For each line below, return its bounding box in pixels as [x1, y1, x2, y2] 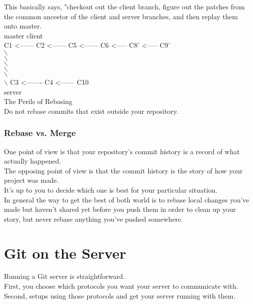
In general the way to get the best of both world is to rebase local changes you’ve [4, 194, 250, 204]
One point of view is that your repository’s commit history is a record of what [4, 146, 240, 156]
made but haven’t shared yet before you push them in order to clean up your [4, 204, 236, 214]
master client [4, 30, 43, 40]
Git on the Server [4, 242, 126, 263]
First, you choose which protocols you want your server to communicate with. [4, 281, 238, 291]
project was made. [4, 175, 59, 185]
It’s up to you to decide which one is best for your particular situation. [4, 184, 218, 195]
